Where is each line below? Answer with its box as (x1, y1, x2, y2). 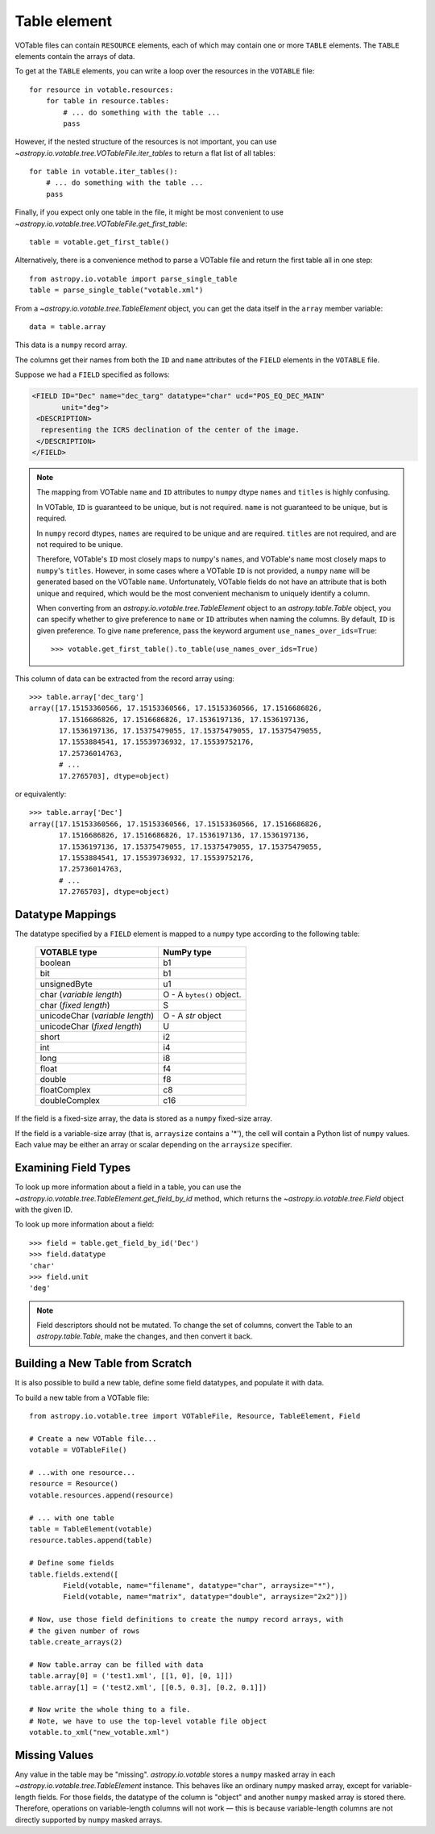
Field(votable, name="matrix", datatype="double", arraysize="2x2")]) (63, 1592, 348, 1602)
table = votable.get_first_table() (29, 238, 170, 247)
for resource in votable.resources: (29, 85, 174, 94)
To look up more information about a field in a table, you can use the (14, 1182, 242, 1192)
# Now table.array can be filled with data (29, 1660, 204, 1669)
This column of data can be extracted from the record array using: (14, 674, 235, 683)
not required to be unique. (36, 540, 123, 549)
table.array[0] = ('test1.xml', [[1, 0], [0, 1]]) (29, 1671, 234, 1681)
